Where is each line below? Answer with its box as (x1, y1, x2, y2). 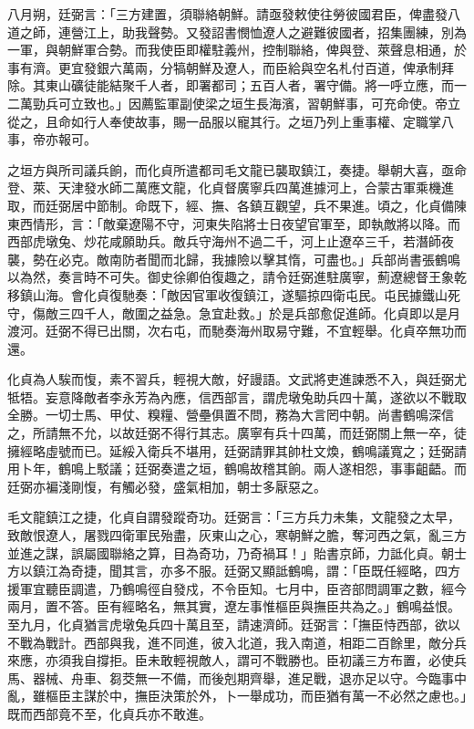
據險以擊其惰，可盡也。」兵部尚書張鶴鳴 (223, 249, 460, 268)
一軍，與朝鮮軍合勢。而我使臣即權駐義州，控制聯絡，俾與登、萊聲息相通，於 (7, 40, 467, 59)
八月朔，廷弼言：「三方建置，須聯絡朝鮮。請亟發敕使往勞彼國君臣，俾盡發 (7, 5, 448, 23)
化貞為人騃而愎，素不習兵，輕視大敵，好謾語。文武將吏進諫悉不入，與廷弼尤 (7, 370, 467, 389)
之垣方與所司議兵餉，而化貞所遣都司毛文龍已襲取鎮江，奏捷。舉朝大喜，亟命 (7, 160, 467, 179)
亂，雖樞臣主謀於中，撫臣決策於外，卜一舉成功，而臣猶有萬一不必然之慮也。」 (7, 686, 467, 705)
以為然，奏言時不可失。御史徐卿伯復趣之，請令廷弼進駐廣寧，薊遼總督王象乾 (7, 267, 467, 286)
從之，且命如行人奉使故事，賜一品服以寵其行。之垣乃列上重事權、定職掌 (7, 111, 441, 130)
